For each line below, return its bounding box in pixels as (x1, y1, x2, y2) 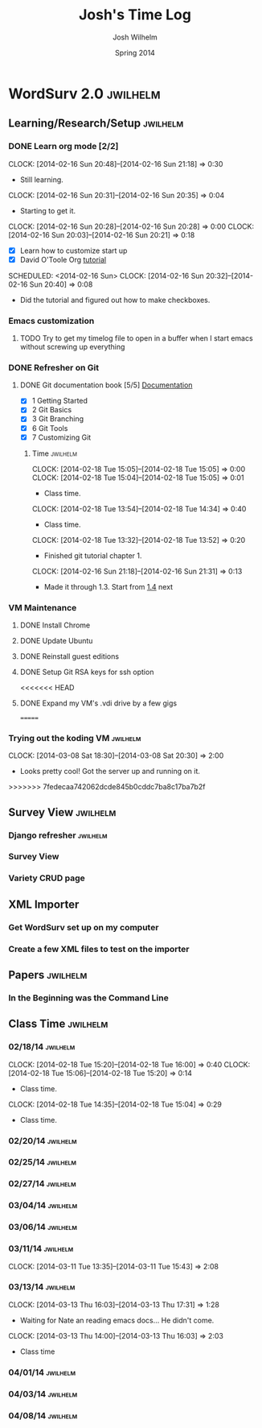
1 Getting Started (31, 396, 88, 406)
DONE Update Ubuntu (19, 635, 93, 645)
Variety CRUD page (8, 872, 86, 884)
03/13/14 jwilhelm (8, 1281, 76, 1293)
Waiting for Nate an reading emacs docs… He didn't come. (19, 1315, 215, 1325)
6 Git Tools (31, 423, 68, 433)
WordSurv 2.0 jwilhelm (8, 85, 161, 102)
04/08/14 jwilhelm (8, 1409, 78, 1421)
